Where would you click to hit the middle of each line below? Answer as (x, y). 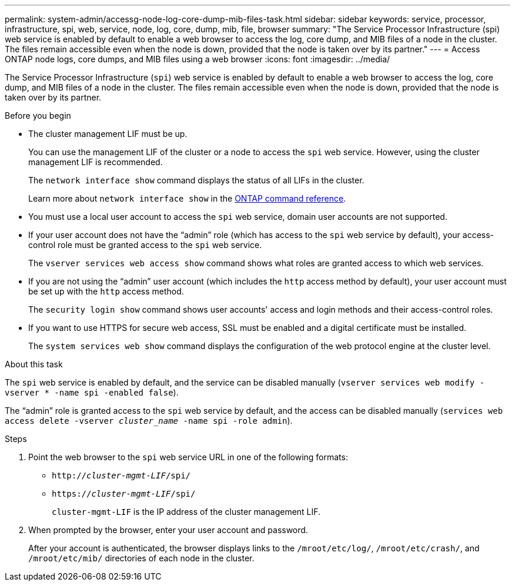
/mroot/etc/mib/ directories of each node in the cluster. (141, 558)
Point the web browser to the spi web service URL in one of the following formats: (188, 457)
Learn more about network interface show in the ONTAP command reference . (187, 198)
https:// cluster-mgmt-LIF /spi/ (124, 494)
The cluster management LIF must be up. (108, 134)
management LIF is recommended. (96, 162)
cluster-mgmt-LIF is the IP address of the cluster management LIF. (186, 512)
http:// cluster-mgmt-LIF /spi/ (121, 476)
